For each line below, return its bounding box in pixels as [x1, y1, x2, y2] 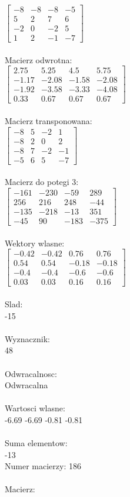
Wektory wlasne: [5, 236, 65, 249]
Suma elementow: [5, 437, 68, 449]
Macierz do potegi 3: [5, 176, 79, 188]
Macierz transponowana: [5, 115, 92, 127]
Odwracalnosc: [5, 367, 57, 379]
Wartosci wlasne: [5, 402, 65, 414]
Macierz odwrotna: [5, 53, 72, 66]
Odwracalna [5, 379, 48, 391]
